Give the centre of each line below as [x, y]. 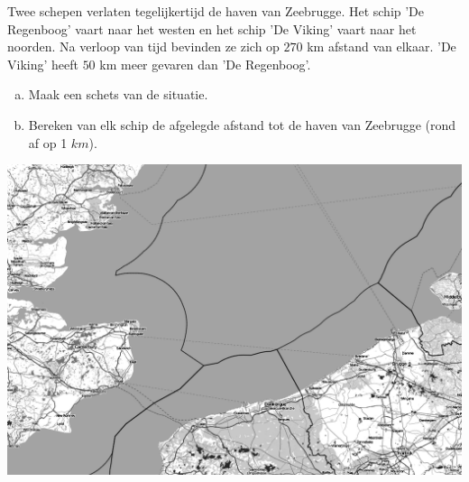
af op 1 [48, 142]
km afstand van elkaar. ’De [382, 46]
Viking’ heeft [43, 64]
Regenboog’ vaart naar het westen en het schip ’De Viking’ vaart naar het [212, 28]
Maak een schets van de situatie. [118, 94]
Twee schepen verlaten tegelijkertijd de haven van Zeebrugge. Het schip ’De [216, 11]
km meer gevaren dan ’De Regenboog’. [205, 64]
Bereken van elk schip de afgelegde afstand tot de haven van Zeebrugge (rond [242, 124]
